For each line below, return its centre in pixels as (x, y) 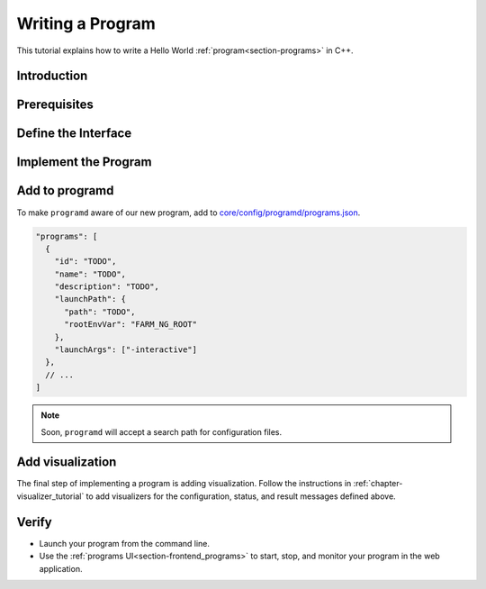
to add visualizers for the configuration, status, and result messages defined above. (241, 496)
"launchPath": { (90, 299)
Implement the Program (84, 162)
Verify (35, 522)
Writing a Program (86, 23)
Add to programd (65, 190)
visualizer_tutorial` (50, 496)
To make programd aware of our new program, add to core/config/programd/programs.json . (189, 213)
